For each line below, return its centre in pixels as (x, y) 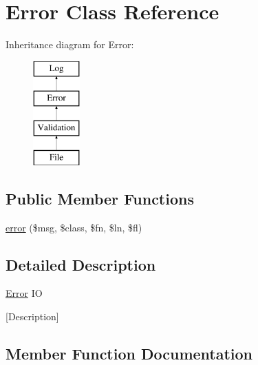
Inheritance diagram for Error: (70, 44)
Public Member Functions (100, 198)
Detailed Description (81, 264)
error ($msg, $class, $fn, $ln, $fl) (74, 227)
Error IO (24, 293)
